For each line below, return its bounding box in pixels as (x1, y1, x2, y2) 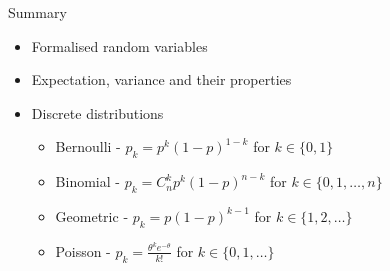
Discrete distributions (31, 102, 164, 123)
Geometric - (55, 205, 129, 226)
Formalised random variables (31, 35, 208, 56)
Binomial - (55, 171, 120, 192)
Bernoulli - (55, 136, 121, 157)
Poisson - (55, 240, 111, 261)
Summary (8, 2, 67, 22)
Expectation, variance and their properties (31, 69, 292, 90)
